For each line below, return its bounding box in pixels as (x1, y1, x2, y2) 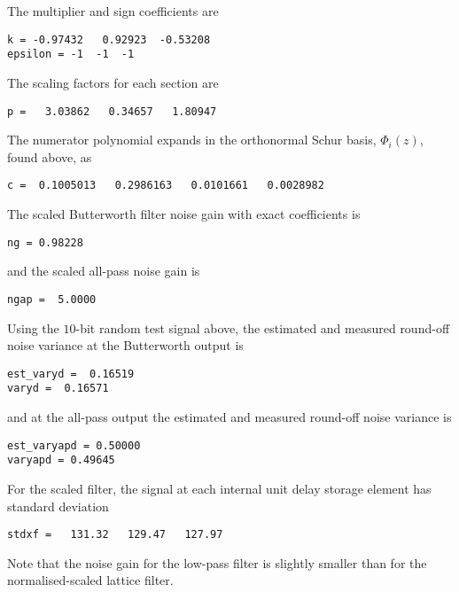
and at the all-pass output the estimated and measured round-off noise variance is (7, 408, 452, 425)
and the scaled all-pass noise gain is (7, 261, 200, 280)
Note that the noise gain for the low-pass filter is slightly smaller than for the (7, 553, 427, 572)
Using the (7, 318, 59, 337)
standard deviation (7, 496, 109, 515)
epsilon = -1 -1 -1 (7, 48, 135, 61)
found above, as (7, 147, 92, 166)
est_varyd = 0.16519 (7, 367, 135, 380)
